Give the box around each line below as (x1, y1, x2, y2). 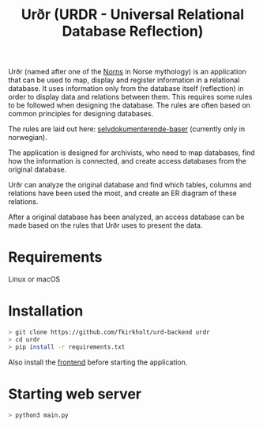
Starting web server (8, 385, 142, 402)
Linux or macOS (8, 274, 61, 284)
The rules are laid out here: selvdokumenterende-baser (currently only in (8, 124, 246, 134)
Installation (8, 302, 84, 320)
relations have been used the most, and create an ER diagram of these (8, 188, 237, 198)
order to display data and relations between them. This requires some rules (8, 93, 253, 102)
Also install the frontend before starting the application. (8, 357, 188, 367)
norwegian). (8, 133, 47, 142)
